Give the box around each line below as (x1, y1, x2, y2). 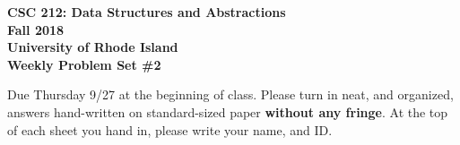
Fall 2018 (7, 20, 65, 38)
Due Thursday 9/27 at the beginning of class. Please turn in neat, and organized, (7, 85, 454, 104)
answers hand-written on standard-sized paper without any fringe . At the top (7, 102, 448, 121)
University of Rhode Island (7, 38, 178, 56)
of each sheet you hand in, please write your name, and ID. (7, 120, 333, 139)
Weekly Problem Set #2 (7, 55, 161, 73)
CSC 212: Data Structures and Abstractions (7, 3, 286, 21)
